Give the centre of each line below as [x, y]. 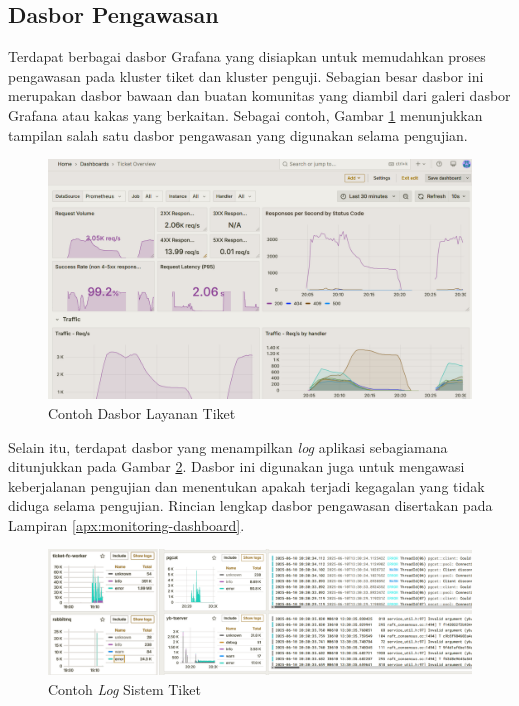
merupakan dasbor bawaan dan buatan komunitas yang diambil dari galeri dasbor [259, 95]
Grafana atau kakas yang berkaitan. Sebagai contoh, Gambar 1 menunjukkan [245, 114]
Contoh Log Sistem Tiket [124, 688]
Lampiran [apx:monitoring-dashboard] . [126, 524]
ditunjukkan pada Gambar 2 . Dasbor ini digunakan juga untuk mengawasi [236, 466]
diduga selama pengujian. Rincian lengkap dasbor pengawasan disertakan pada [250, 505]
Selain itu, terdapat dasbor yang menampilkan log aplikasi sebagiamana [228, 446]
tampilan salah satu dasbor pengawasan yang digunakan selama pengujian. [238, 134]
